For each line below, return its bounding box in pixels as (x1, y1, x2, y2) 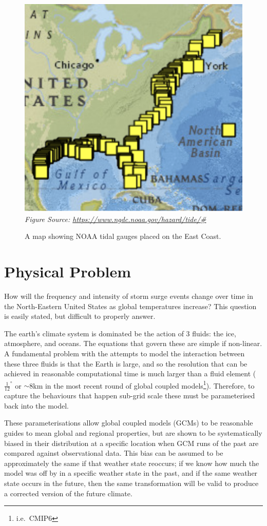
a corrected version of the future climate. (4, 488, 132, 498)
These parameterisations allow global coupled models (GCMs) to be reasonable (4, 417, 253, 428)
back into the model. (4, 400, 69, 411)
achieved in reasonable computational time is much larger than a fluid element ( (4, 368, 256, 379)
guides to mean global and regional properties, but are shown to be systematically (4, 427, 262, 438)
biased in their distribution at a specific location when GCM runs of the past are (4, 437, 259, 448)
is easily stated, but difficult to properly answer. (4, 311, 156, 321)
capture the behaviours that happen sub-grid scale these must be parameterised (4, 390, 255, 401)
